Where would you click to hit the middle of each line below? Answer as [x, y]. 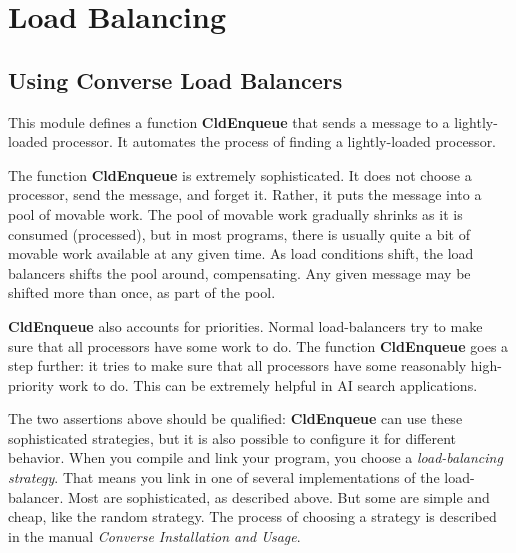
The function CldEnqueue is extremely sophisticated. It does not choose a [240, 174]
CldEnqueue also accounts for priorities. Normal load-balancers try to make [245, 325]
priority [31, 384]
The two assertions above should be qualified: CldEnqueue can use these [235, 418]
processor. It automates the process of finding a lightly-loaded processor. [274, 141]
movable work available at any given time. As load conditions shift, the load [241, 253]
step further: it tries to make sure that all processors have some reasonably [237, 365]
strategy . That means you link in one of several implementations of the [224, 477]
